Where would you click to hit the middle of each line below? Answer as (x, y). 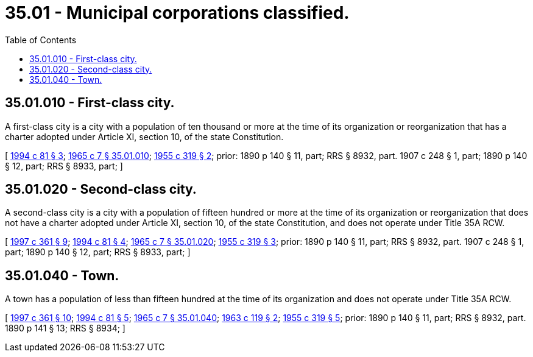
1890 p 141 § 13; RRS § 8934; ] (65, 328)
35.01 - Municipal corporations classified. (177, 13)
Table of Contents (41, 40)
